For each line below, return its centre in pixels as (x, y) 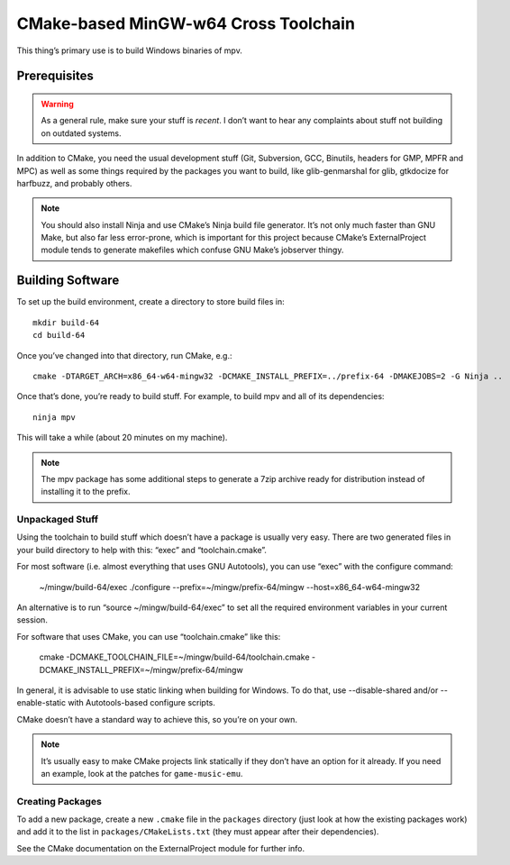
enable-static (41, 703)
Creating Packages (59, 801)
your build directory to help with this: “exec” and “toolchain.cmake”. (142, 550)
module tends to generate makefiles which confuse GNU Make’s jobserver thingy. (192, 250)
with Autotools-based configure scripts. (142, 703)
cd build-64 (59, 335)
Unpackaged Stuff (58, 520)
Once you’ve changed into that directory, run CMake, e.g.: (124, 355)
